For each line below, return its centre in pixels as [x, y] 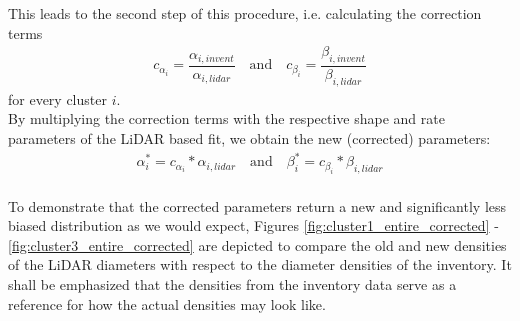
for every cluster [57, 98]
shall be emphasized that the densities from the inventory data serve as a [232, 283]
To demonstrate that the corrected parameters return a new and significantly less [257, 205]
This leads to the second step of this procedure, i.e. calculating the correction [245, 13]
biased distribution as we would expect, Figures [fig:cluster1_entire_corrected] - [253, 225]
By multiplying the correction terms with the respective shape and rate [226, 118]
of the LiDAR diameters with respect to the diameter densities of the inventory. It [260, 264]
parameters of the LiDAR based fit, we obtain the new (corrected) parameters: [249, 138]
